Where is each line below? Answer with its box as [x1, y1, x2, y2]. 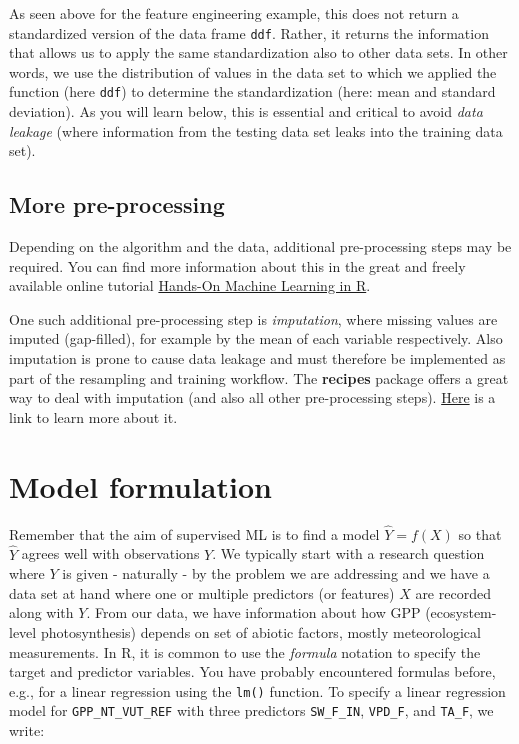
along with [9, 602, 74, 623]
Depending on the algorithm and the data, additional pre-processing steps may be [9, 236, 512, 257]
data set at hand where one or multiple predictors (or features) [9, 582, 395, 603]
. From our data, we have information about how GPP [86, 602, 421, 623]
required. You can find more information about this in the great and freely [9, 255, 466, 276]
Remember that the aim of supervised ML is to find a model [9, 523, 380, 544]
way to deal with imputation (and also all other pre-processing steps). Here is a [9, 387, 496, 408]
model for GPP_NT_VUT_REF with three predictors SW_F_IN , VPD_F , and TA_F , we [9, 700, 494, 721]
